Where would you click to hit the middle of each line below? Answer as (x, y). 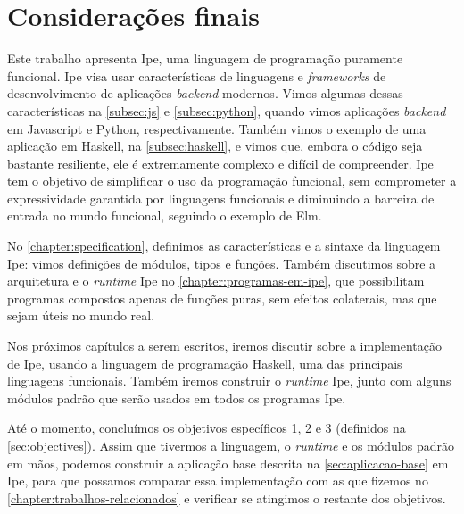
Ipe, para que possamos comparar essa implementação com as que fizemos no (218, 481)
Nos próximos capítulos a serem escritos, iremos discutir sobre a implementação (224, 346)
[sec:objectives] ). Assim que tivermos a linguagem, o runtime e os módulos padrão (231, 445)
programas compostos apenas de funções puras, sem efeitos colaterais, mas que (222, 298)
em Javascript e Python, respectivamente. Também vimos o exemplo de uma (217, 128)
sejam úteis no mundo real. (81, 315)
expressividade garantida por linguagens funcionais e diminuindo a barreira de (221, 198)
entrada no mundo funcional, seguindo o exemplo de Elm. (165, 216)
